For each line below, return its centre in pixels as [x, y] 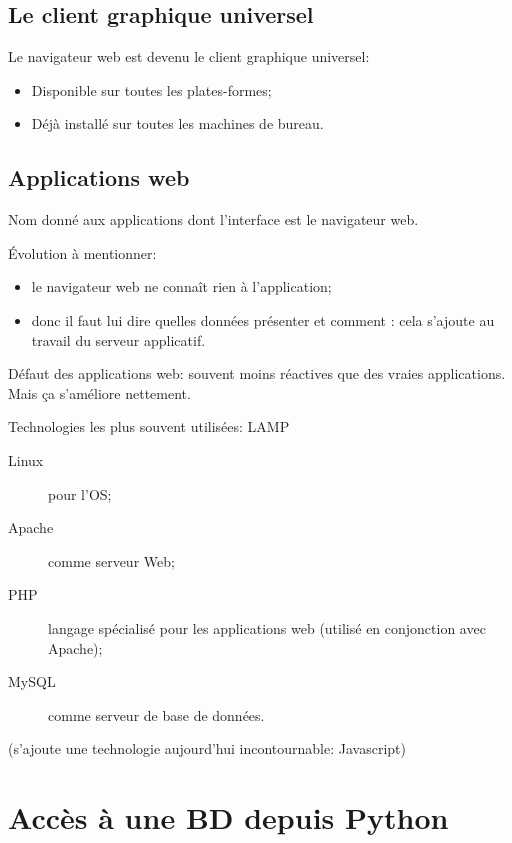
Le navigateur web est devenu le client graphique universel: [189, 56]
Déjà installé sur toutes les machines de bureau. [177, 123]
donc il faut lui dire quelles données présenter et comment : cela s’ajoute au [263, 319]
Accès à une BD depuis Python [228, 817]
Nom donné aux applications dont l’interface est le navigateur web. [213, 219]
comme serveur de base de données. [156, 714]
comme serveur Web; [111, 560]
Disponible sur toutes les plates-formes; [151, 89]
